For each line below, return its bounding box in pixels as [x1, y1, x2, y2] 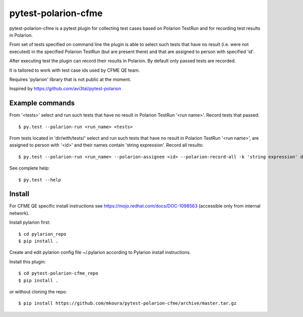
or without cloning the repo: [9, 288, 67, 295]
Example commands [9, 99, 75, 108]
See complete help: [9, 165, 50, 171]
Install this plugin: [9, 258, 46, 265]
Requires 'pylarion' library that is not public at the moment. [9, 76, 131, 82]
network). [9, 210, 30, 216]
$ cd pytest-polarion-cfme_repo [18, 271, 98, 276]
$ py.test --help [18, 177, 61, 183]
